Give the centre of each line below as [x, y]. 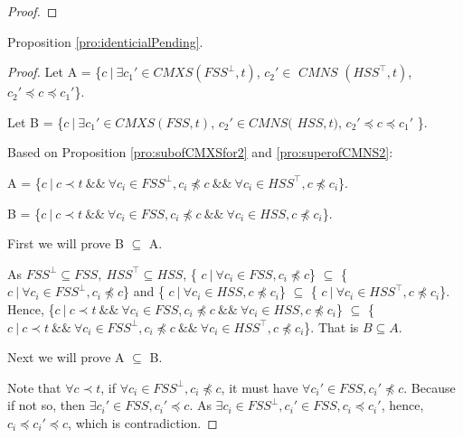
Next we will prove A [66, 357]
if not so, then [47, 405]
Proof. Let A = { [55, 72]
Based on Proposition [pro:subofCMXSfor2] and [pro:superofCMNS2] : [200, 152]
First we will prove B [66, 243]
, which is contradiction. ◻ [143, 422]
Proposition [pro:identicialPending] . [105, 41]
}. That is [331, 326]
